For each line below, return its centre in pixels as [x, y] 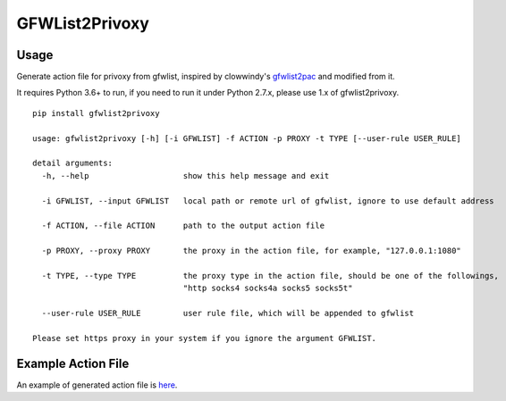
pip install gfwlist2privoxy [96, 113]
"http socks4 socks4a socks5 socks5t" [268, 288]
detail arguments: [73, 163]
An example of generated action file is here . [97, 385]
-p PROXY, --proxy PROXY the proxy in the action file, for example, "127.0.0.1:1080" [252, 251]
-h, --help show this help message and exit [186, 175]
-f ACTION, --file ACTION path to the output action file [183, 226]
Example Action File [73, 363]
